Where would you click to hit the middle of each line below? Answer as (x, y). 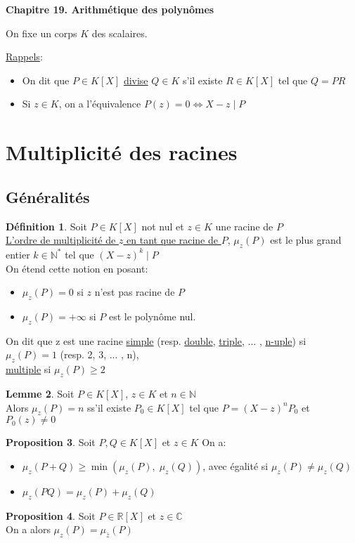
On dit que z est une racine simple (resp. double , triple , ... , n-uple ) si (156, 340)
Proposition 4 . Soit (51, 515)
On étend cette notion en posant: (77, 268)
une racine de (244, 226)
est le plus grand (306, 240)
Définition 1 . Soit (46, 226)
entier (18, 254)
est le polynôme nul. (153, 316)
